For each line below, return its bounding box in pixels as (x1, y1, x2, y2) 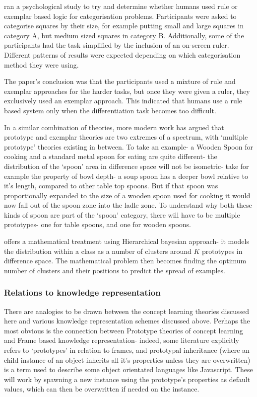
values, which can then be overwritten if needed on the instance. (4, 384, 199, 394)
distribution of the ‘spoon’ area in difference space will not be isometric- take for (4, 160, 249, 171)
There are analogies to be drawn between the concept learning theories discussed (4, 306, 250, 316)
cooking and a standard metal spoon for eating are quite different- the (4, 151, 217, 161)
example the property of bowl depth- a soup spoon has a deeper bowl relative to (4, 170, 248, 181)
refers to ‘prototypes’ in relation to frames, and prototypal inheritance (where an (4, 345, 250, 355)
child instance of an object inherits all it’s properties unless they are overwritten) (4, 354, 251, 365)
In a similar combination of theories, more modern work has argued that (4, 122, 224, 132)
